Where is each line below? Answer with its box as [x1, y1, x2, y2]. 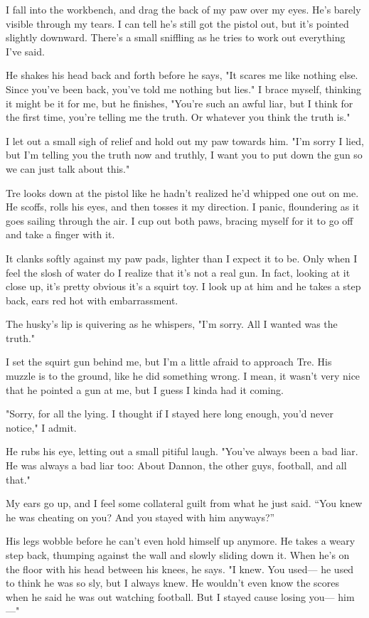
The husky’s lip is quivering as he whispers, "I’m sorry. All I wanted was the [6, 316, 338, 331]
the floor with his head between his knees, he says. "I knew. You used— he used [6, 561, 354, 576]
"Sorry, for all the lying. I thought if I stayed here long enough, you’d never [6, 406, 333, 421]
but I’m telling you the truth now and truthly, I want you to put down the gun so [6, 147, 363, 162]
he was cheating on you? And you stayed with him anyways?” [6, 509, 275, 524]
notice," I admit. [6, 420, 77, 435]
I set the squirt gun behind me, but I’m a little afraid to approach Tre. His [6, 354, 332, 369]
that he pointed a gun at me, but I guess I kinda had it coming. [6, 382, 284, 397]
